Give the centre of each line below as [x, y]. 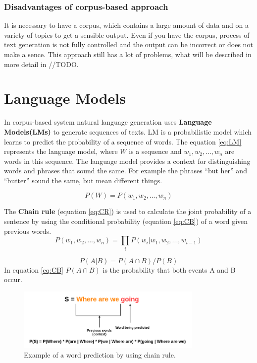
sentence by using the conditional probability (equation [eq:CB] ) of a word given [126, 221]
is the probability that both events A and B [169, 269]
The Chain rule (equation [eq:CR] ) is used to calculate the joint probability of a [128, 211]
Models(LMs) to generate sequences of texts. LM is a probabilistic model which [128, 131]
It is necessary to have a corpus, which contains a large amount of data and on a [126, 25]
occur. [13, 279]
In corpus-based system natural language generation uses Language [108, 122]
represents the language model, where [61, 151]
